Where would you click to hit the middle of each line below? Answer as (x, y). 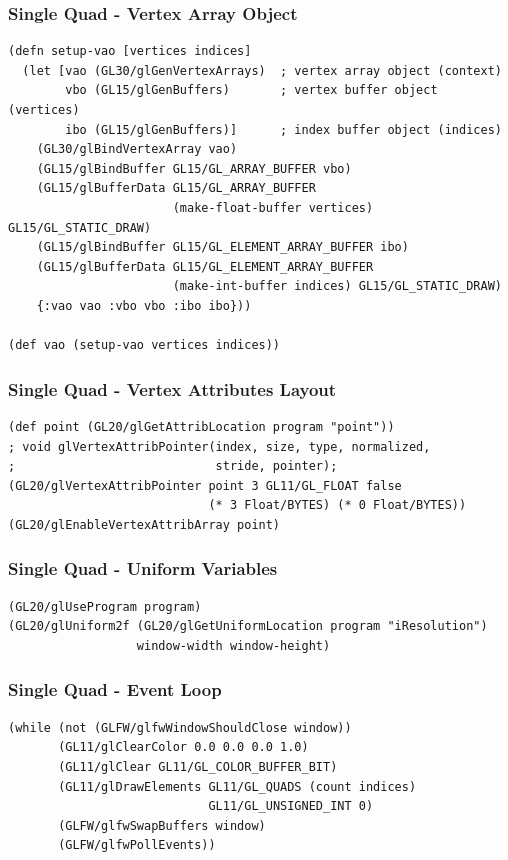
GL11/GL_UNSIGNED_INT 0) (291, 806)
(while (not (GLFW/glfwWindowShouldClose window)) (180, 727)
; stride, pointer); (173, 466)
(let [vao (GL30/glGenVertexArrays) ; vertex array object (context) (262, 70)
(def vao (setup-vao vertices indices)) (144, 345)
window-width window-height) (233, 645)
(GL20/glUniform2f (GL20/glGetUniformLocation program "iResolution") (248, 626)
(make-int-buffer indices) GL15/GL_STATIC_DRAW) (337, 286)
